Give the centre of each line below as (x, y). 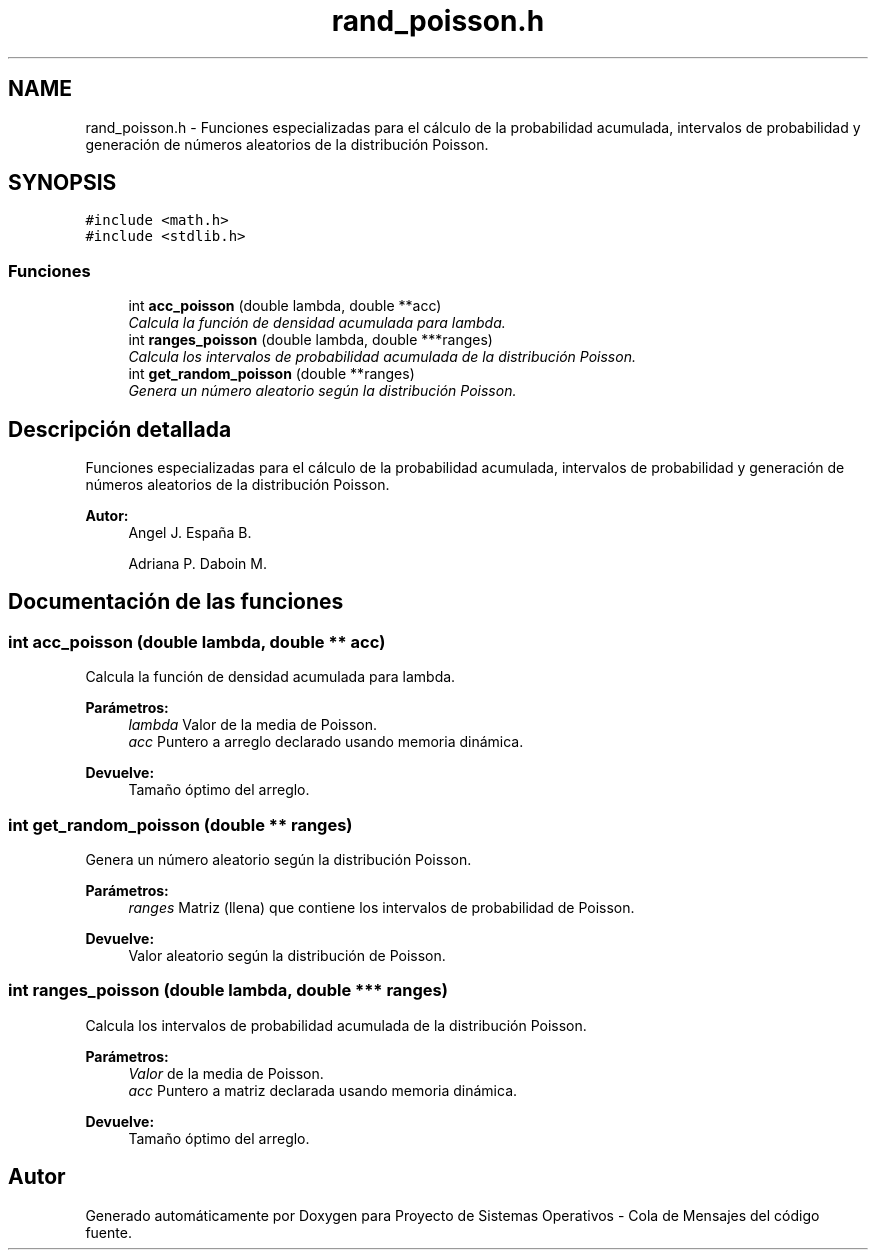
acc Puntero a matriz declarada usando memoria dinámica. (323, 1090)
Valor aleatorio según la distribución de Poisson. (287, 955)
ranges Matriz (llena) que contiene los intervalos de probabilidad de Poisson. (381, 907)
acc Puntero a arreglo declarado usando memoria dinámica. (326, 742)
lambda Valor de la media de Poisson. (252, 725)
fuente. (108, 1232)
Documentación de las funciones (176, 602)
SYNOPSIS (62, 183)
